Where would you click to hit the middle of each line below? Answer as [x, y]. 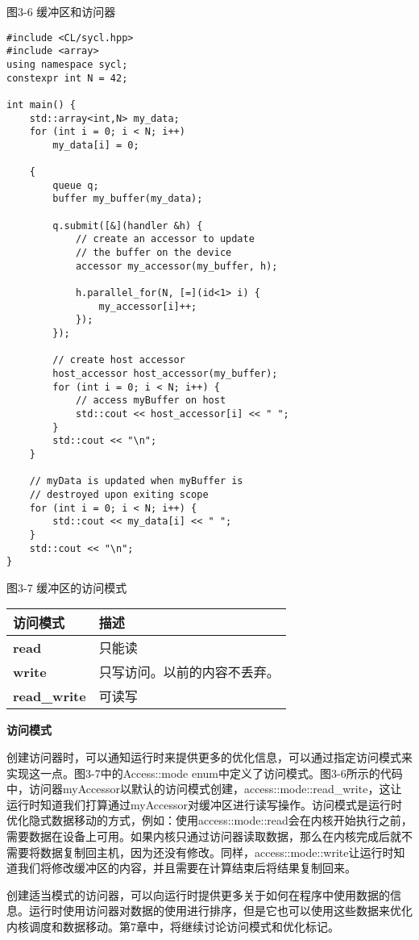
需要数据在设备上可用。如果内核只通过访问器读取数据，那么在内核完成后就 [204, 836]
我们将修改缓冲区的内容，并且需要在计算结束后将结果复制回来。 [187, 868]
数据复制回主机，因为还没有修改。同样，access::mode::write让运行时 [217, 852]
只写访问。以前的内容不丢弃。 [189, 672]
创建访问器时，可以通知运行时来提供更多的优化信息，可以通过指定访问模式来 [209, 757]
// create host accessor [119, 360]
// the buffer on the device [153, 253]
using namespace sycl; [67, 64]
